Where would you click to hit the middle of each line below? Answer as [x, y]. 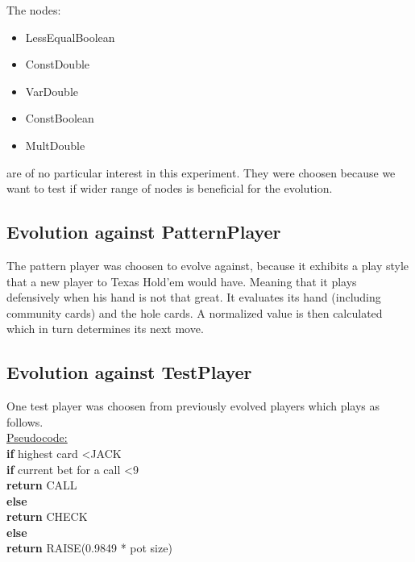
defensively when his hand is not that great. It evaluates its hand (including [194, 297]
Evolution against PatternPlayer [144, 232]
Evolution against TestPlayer [129, 372]
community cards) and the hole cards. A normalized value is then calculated [195, 312]
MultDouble [55, 145]
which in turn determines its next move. [105, 329]
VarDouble [52, 91]
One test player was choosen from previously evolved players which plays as [193, 406]
